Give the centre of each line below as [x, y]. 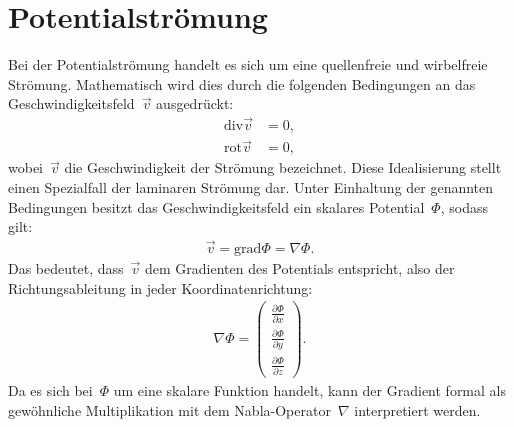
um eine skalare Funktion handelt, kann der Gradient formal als [309, 389]
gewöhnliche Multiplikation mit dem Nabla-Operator [169, 409]
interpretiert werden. [417, 409]
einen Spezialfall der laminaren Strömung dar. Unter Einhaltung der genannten [251, 187]
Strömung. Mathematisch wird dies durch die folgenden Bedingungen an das [242, 83]
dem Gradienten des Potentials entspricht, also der [299, 268]
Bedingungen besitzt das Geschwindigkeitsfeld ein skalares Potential [216, 206]
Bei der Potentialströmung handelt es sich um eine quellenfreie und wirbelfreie [248, 64]
